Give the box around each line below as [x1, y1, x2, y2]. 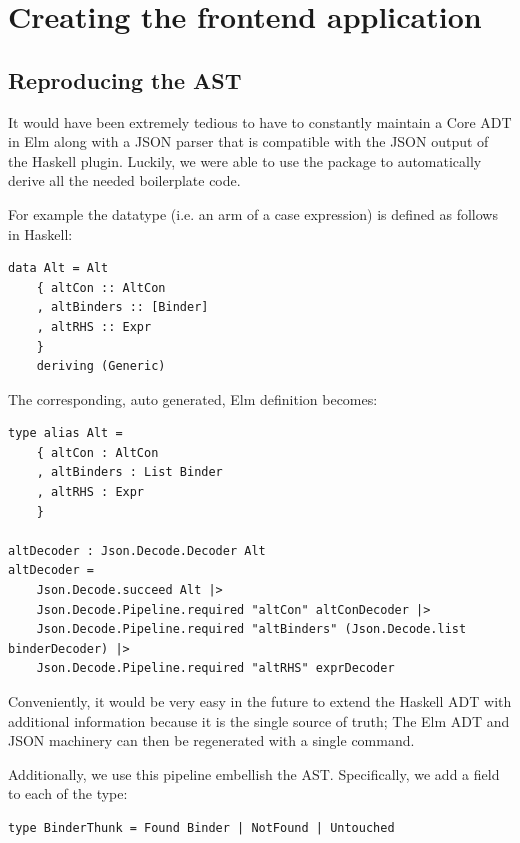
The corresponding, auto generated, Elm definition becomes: [8, 388, 378, 409]
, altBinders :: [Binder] [36, 300, 209, 315]
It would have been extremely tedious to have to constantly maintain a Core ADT [8, 111, 512, 132]
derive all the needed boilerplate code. [8, 170, 241, 191]
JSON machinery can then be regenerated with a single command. [8, 730, 415, 751]
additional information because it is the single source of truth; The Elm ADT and [8, 710, 510, 731]
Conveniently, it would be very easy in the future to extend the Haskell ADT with [8, 691, 512, 712]
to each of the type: [8, 783, 128, 804]
